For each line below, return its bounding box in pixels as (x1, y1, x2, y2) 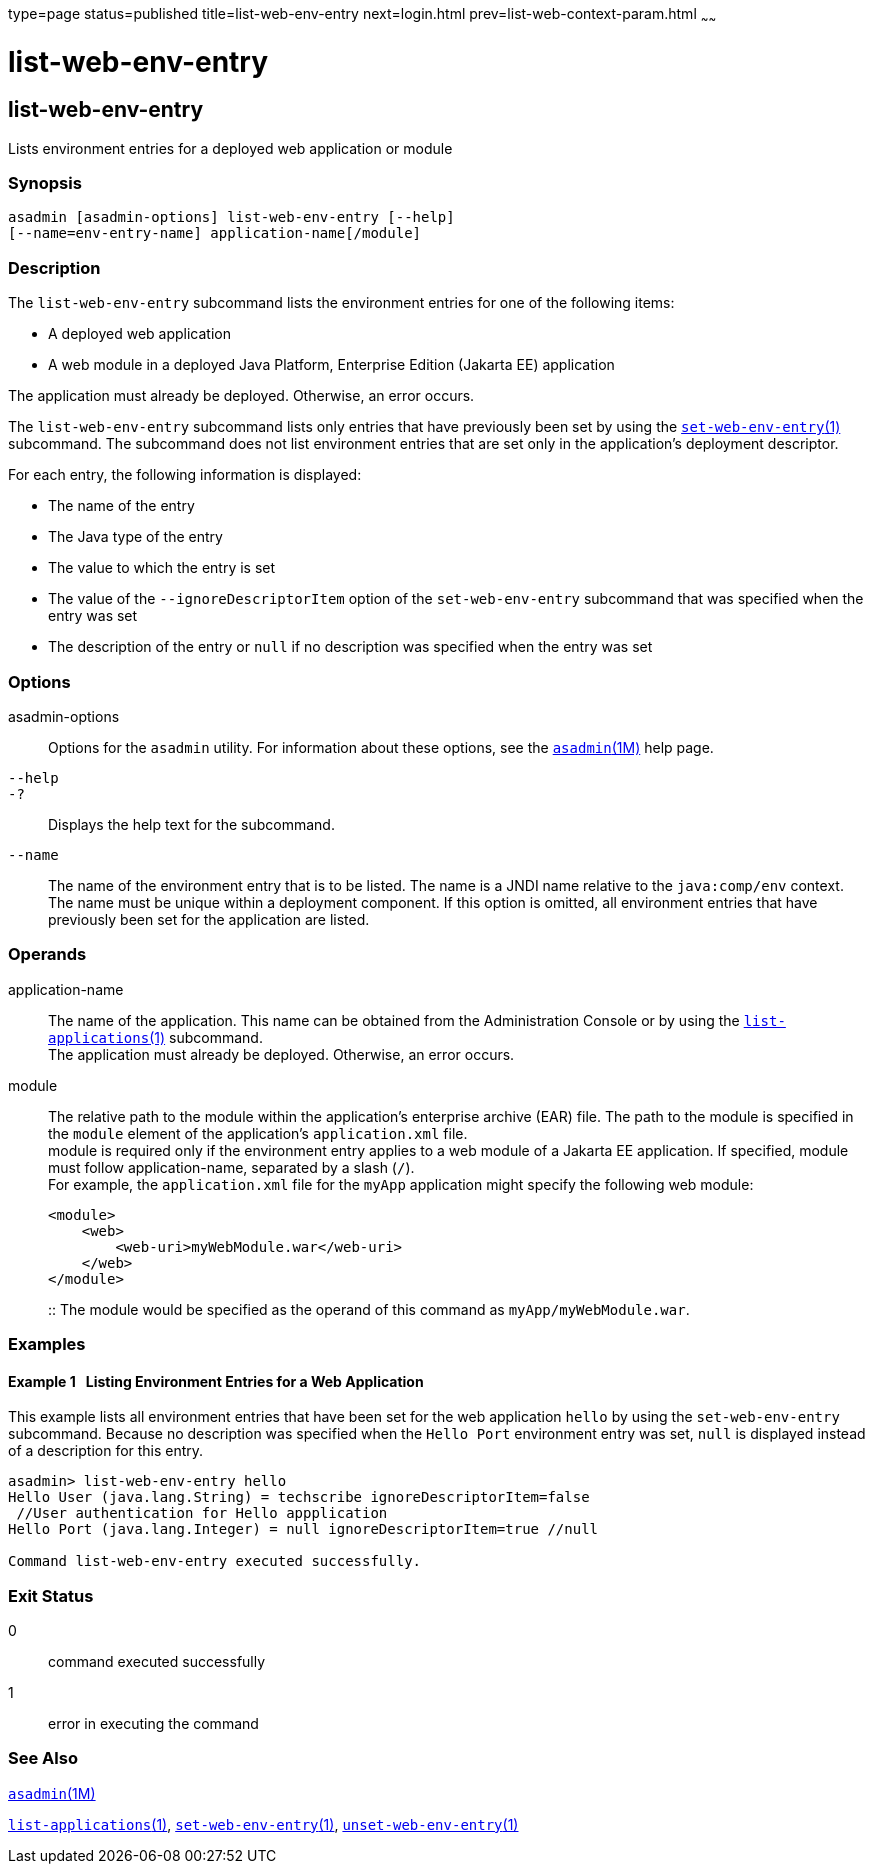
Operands (8, 944, 87, 965)
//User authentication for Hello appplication (16, 1505, 388, 1522)
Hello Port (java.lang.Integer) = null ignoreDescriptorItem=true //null (8, 1521, 599, 1538)
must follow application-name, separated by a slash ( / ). (48, 1158, 415, 1176)
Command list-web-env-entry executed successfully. (8, 1553, 422, 1570)
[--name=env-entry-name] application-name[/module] (8, 225, 422, 242)
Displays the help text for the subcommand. (48, 815, 335, 833)
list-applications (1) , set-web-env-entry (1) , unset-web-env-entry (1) (8, 1815, 519, 1833)
